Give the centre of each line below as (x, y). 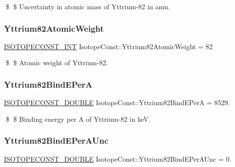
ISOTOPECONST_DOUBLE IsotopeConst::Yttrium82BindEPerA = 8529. (117, 102)
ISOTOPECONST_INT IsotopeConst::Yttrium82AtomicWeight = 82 (108, 46)
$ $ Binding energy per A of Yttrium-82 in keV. (78, 119)
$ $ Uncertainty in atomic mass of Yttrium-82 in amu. (88, 6)
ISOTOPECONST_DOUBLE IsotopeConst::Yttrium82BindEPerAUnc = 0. (118, 158)
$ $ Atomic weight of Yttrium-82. (57, 63)
